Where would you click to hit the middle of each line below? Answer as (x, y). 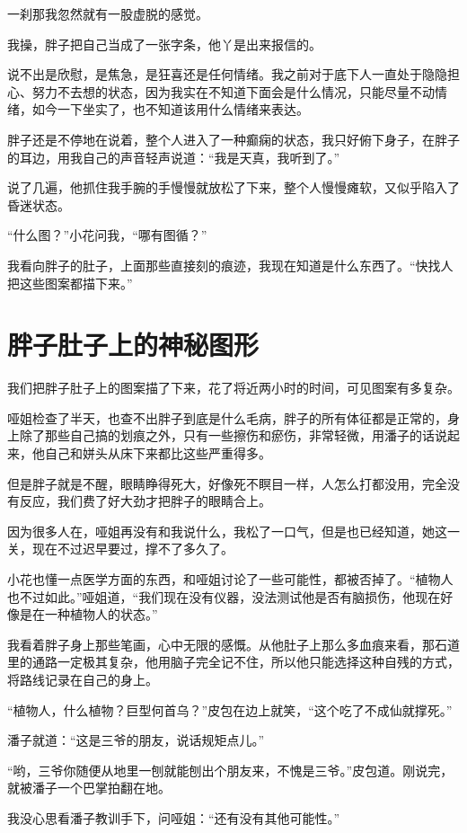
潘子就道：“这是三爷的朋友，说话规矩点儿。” (136, 740)
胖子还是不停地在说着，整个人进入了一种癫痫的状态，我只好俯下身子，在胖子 (233, 139)
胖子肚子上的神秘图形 (133, 345)
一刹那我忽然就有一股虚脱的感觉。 (108, 13)
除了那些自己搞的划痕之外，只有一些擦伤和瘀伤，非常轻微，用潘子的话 (227, 435)
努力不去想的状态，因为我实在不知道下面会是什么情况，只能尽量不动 (233, 91)
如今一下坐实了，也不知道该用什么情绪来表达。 (170, 109)
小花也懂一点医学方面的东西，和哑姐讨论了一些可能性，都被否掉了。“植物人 (230, 579)
